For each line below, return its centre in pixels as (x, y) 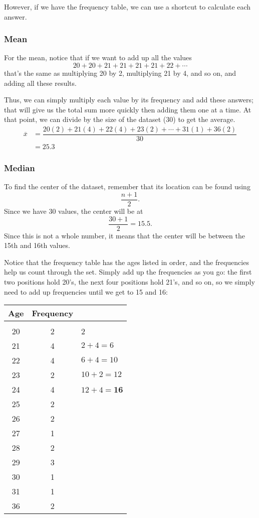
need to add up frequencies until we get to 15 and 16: (86, 291)
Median (20, 168)
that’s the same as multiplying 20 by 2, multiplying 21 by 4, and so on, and (120, 73)
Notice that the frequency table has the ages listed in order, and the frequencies (126, 262)
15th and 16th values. (37, 245)
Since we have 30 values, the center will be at (74, 211)
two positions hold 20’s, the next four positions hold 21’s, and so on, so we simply (129, 282)
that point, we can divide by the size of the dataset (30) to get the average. (120, 119)
